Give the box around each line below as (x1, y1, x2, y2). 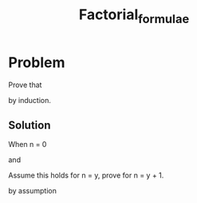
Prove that (8, 80, 42, 90)
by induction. (8, 95, 52, 105)
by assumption (8, 186, 57, 196)
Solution (8, 118, 51, 132)
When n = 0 (8, 140, 47, 149)
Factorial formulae (78, 6, 190, 26)
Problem (8, 54, 65, 71)
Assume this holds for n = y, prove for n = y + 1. (8, 170, 164, 181)
